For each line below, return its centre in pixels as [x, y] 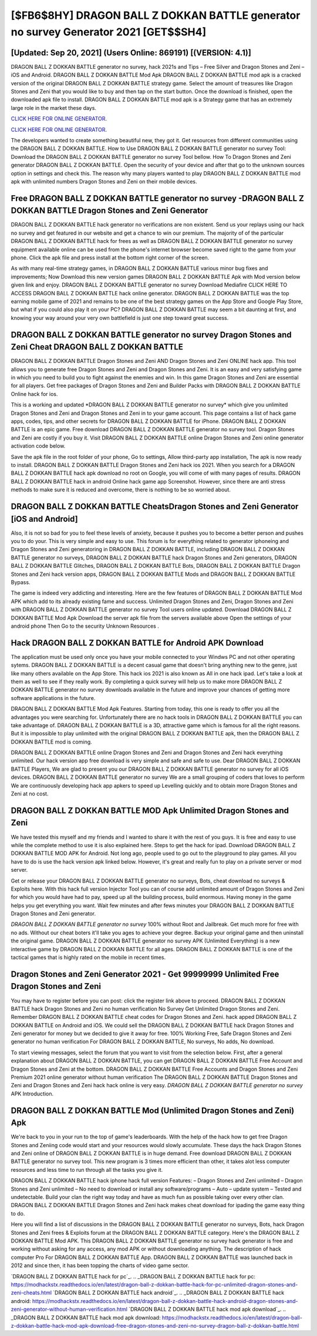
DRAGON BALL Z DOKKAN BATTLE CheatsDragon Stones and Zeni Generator [155, 506]
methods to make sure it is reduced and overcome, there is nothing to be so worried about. [121, 490]
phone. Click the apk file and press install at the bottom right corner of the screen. [110, 258]
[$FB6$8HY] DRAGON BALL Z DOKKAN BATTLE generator [156, 15]
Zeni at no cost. [30, 794]
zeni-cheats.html [31, 1293]
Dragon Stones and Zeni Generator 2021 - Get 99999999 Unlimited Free [145, 974]
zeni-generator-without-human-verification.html [69, 1310]
